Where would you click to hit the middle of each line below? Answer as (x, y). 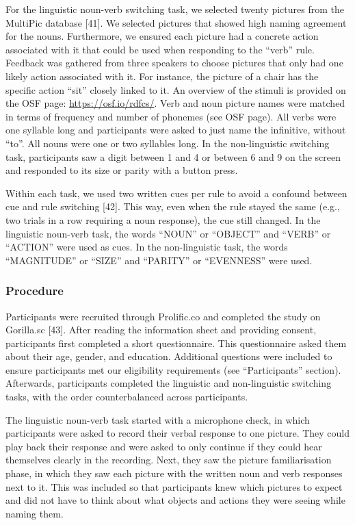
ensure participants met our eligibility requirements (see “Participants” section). (173, 369)
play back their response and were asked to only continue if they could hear (164, 446)
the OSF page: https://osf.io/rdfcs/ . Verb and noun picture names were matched (175, 103)
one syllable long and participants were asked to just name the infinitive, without (176, 130)
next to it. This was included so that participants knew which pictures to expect (174, 486)
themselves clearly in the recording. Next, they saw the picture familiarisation (169, 460)
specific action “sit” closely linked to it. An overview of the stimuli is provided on (176, 89)
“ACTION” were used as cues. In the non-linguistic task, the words (147, 247)
